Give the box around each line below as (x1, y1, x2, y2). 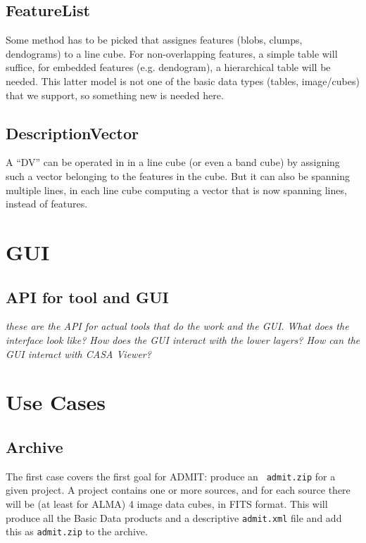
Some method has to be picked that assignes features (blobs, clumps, (6, 32, 303, 47)
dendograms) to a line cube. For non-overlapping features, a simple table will (6, 46, 338, 60)
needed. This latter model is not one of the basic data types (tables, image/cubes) (6, 73, 360, 88)
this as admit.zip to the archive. (6, 524, 148, 539)
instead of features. (6, 196, 88, 211)
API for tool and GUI (6, 286, 169, 307)
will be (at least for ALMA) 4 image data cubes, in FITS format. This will (6, 496, 328, 511)
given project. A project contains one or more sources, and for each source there (6, 483, 351, 497)
